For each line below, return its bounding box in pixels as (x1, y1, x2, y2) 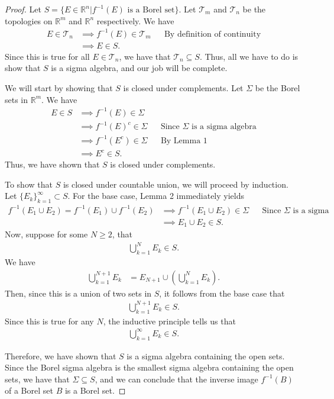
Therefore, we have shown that (5, 349, 116, 362)
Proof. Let (5, 3, 41, 15)
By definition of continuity (164, 30, 261, 38)
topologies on (5, 14, 53, 27)
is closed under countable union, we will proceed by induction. (63, 178, 288, 190)
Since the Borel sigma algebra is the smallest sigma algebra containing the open (5, 361, 294, 374)
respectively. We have (96, 14, 174, 27)
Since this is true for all (5, 50, 90, 62)
